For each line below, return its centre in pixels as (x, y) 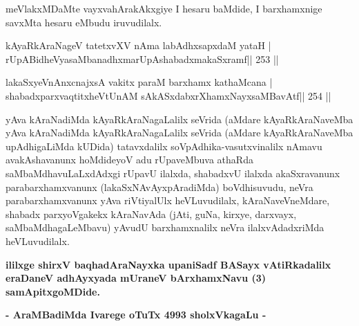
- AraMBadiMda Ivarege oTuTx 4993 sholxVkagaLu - (136, 315)
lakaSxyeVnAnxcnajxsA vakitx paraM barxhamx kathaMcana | (139, 82)
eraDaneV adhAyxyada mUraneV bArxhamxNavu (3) (136, 278)
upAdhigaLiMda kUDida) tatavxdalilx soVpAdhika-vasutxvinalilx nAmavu (164, 146)
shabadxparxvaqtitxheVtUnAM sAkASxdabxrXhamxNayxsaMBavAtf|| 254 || (168, 95)
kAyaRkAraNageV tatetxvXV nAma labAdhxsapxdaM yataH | (138, 45)
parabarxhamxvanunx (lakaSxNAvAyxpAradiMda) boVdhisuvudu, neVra (159, 187)
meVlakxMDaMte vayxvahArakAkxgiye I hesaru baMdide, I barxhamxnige (164, 8)
